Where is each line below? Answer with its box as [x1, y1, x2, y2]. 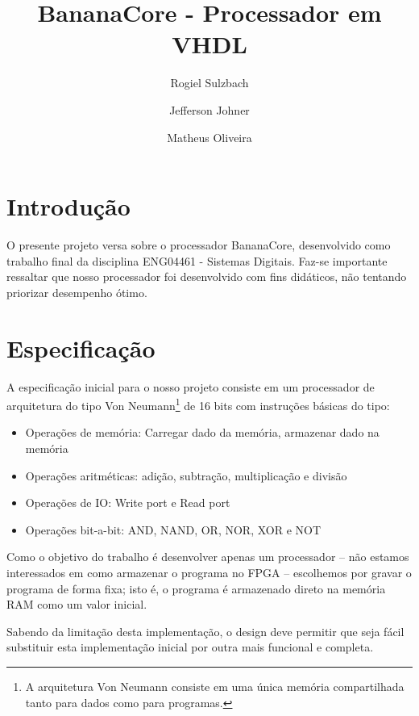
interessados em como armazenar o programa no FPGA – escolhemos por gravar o [6, 563, 412, 580]
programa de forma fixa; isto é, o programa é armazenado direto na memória [6, 580, 386, 597]
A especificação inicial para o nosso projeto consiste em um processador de [6, 378, 375, 395]
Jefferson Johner [169, 101, 250, 118]
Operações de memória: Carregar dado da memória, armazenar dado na [25, 424, 380, 441]
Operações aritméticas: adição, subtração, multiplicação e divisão [25, 467, 347, 484]
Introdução [6, 190, 131, 223]
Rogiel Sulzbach [170, 74, 249, 91]
